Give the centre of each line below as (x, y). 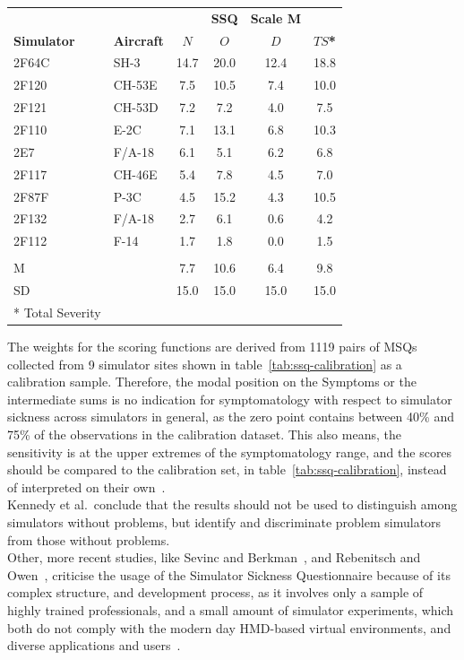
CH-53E (135, 85)
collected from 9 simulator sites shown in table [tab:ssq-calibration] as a (205, 364)
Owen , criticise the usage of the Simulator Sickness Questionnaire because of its (229, 574)
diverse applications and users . (94, 645)
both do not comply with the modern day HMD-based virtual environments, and (229, 627)
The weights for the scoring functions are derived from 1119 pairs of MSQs (212, 347)
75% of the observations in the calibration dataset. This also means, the (204, 434)
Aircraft (138, 40)
